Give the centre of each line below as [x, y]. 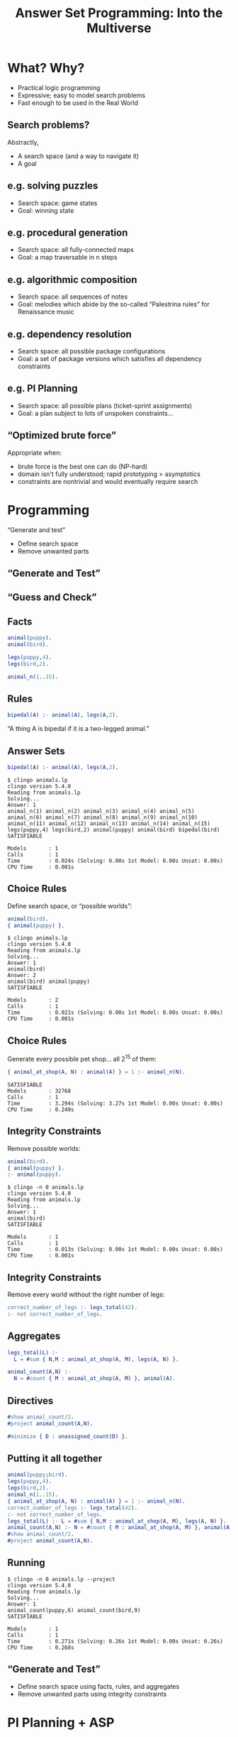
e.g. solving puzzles [53, 186]
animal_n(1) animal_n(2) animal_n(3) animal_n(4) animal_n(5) [101, 811]
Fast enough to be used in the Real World [78, 103]
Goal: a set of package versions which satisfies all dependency [109, 359]
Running [27, 1563]
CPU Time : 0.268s [41, 1648]
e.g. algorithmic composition [72, 279]
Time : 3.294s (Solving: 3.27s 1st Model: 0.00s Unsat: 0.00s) [115, 1103]
